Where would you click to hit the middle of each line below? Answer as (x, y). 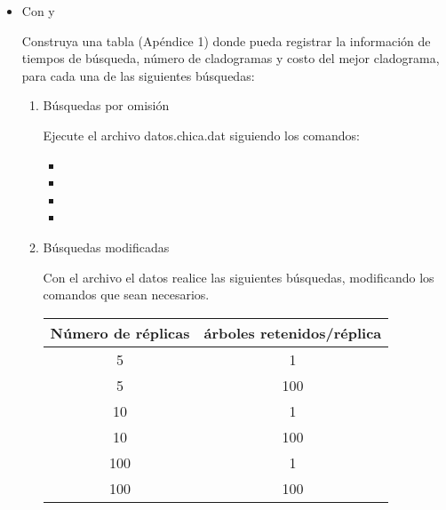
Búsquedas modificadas (106, 247)
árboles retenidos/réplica (293, 332)
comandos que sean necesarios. (126, 295)
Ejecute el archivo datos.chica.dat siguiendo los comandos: (201, 135)
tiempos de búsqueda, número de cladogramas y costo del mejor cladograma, (231, 58)
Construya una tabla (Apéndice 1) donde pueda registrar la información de (226, 40)
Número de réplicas (120, 332)
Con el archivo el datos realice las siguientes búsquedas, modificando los (239, 277)
